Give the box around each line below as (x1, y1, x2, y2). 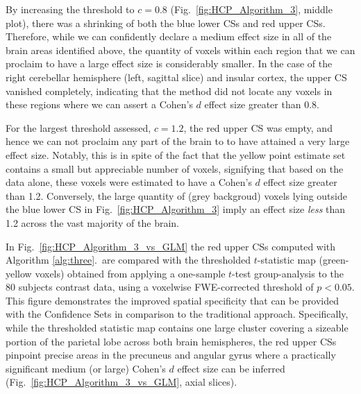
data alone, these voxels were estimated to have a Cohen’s (6, 175, 252, 189)
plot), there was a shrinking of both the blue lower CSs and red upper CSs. (6, 15, 326, 30)
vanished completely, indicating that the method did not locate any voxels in (6, 83, 333, 98)
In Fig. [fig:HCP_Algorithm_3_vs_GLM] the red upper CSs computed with (6, 239, 336, 253)
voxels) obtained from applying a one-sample (35, 266, 226, 280)
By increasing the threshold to (6, 2, 135, 16)
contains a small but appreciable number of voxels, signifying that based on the (6, 161, 344, 175)
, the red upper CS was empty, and (183, 120, 333, 135)
